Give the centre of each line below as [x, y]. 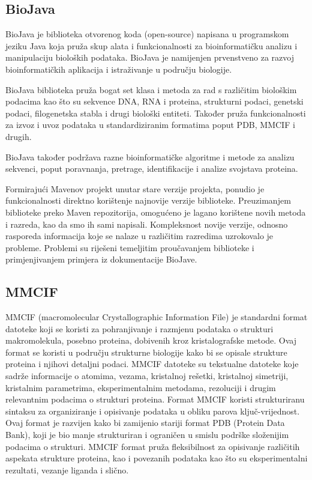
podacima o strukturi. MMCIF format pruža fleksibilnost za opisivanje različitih [153, 446]
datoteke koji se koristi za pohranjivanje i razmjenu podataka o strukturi [139, 328]
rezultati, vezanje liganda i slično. [67, 469]
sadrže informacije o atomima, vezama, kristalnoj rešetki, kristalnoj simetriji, [147, 376]
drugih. [19, 136]
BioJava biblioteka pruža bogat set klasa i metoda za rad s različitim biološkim [151, 89]
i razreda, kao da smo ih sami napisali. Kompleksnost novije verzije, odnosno [147, 224]
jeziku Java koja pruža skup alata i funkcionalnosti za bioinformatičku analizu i [151, 45]
